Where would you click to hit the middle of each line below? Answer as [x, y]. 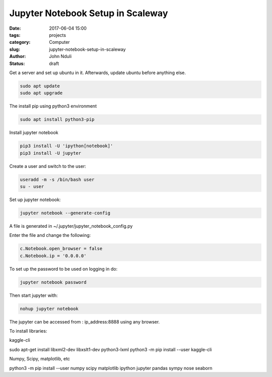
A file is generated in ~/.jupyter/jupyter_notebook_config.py [71, 226]
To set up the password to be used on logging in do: [63, 269]
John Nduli [60, 56]
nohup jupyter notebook [49, 308]
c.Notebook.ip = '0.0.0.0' [53, 256]
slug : [15, 49]
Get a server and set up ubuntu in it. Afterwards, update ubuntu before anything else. [98, 73]
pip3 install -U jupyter [51, 153]
